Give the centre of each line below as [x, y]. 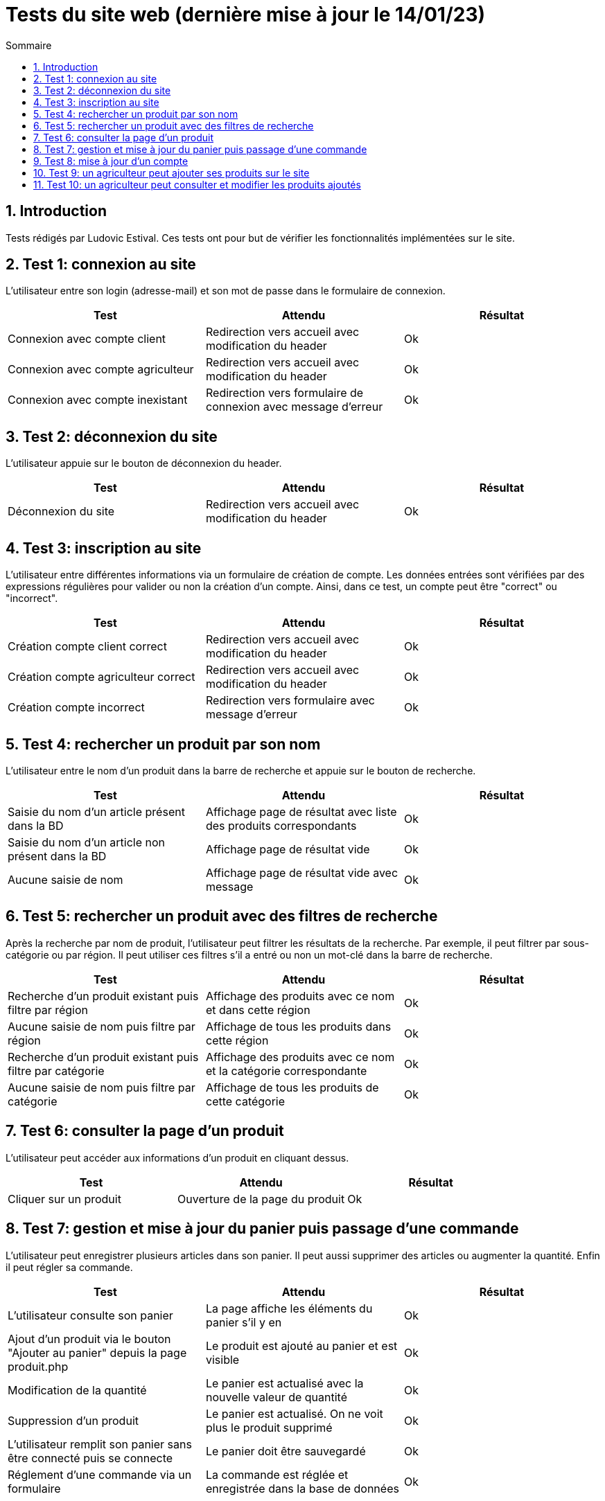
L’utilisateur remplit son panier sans [100, 1444]
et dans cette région [258, 1010]
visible [222, 1359]
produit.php [38, 1366]
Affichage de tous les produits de [292, 1087]
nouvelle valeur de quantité [276, 1397]
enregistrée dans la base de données [302, 1488]
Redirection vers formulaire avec [290, 701]
